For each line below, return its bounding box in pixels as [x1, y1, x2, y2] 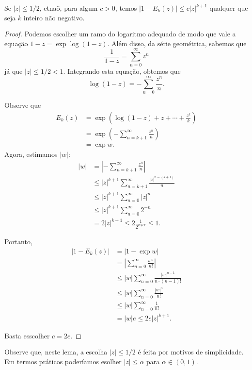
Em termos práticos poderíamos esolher [4, 356, 122, 366]
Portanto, [4, 236, 32, 247]
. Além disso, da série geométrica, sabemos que [107, 38, 247, 48]
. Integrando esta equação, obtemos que [63, 66, 181, 76]
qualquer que [209, 3, 248, 13]
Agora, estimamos [4, 149, 58, 159]
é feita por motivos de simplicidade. [138, 347, 244, 357]
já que [4, 66, 23, 76]
